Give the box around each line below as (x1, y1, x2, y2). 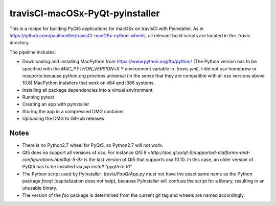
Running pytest (22, 94, 54, 100)
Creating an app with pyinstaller (22, 101, 89, 107)
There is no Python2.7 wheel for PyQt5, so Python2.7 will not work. (22, 142, 164, 148)
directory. (9, 40, 30, 46)
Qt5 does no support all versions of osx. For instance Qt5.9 (22, 149, 147, 156)
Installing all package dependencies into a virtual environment (22, 87, 153, 93)
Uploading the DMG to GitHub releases (22, 115, 104, 122)
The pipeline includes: (9, 49, 56, 55)
